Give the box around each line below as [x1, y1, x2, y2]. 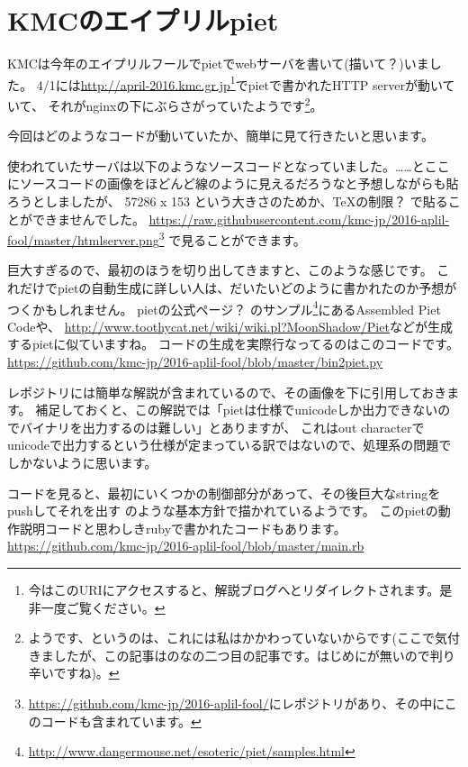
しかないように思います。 [7, 453, 157, 472]
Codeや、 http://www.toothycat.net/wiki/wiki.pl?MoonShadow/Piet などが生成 [7, 316, 453, 335]
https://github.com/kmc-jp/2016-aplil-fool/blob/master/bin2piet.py [7, 352, 383, 371]
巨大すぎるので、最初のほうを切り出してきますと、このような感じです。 [7, 260, 433, 279]
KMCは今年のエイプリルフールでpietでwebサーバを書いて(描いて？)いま [7, 54, 429, 73]
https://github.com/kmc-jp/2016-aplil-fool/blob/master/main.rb [7, 536, 364, 555]
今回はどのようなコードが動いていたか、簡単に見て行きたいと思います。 [7, 126, 434, 145]
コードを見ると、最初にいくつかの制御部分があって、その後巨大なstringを [7, 483, 441, 502]
